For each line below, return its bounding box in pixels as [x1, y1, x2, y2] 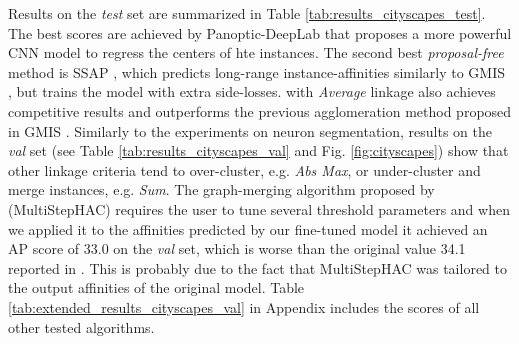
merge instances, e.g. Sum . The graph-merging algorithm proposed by [8, 179, 435, 200]
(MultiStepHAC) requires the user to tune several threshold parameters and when [8, 198, 510, 219]
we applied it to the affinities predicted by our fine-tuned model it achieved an [8, 218, 488, 239]
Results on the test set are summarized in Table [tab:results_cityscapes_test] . [8, 3, 486, 23]
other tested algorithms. [8, 316, 155, 337]
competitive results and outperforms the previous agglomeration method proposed [8, 100, 512, 121]
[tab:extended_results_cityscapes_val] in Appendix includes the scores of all [8, 296, 480, 317]
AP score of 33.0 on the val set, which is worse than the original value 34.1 [8, 238, 466, 259]
